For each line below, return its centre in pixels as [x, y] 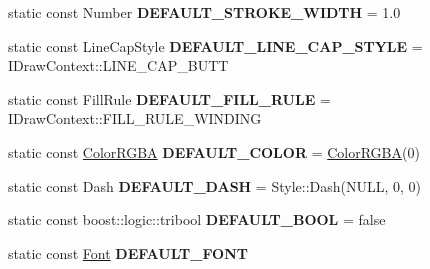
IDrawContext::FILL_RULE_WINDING [135, 118]
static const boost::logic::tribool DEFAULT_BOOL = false [197, 219]
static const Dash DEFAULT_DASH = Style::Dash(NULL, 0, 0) [215, 185]
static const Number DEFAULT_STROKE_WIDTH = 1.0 [204, 12]
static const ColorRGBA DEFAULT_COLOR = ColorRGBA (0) [214, 151]
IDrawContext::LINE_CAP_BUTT [118, 65]
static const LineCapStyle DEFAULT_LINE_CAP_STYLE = [215, 45]
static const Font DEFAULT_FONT [128, 252]
